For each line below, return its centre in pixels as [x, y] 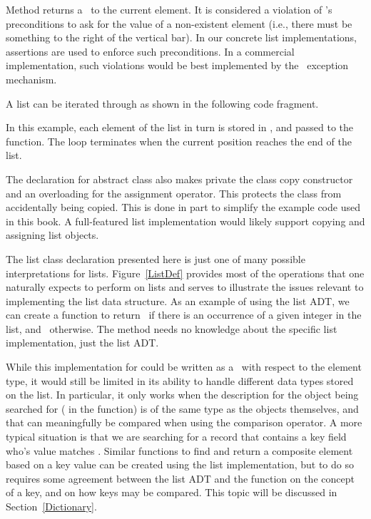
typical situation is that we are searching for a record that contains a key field [176, 437]
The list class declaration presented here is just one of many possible [156, 258]
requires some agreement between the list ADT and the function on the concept [180, 478]
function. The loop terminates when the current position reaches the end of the [179, 141]
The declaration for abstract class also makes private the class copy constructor [179, 179]
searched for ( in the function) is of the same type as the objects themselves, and [182, 408]
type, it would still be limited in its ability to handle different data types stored [180, 380]
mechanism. [31, 79]
